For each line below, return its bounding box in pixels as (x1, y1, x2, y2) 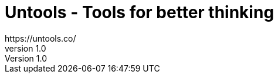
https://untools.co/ (5, 33, 76, 43)
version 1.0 (5, 43, 46, 53)
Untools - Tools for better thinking (5, 2, 274, 22)
